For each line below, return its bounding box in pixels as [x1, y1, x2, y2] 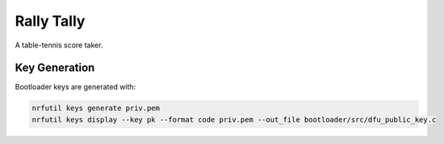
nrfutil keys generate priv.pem [31, 104, 161, 113]
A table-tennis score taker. [15, 40, 103, 50]
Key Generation [15, 61, 95, 75]
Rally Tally [15, 12, 86, 30]
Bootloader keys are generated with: [15, 82, 136, 92]
